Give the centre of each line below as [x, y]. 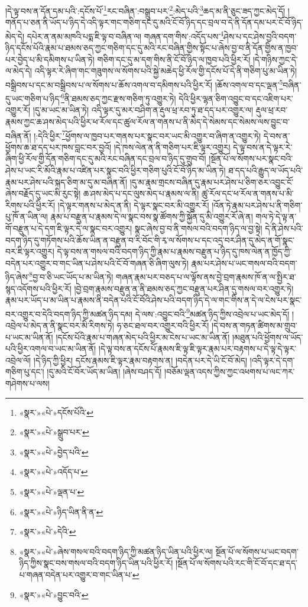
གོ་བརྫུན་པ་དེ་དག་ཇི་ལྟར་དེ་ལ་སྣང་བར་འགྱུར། [69, 228]
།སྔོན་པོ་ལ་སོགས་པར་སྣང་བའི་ [251, 158]
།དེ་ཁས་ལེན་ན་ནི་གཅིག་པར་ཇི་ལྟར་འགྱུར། [172, 147]
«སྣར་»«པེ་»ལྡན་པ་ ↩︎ [52, 491]
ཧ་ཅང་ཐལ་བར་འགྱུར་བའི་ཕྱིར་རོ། [163, 325]
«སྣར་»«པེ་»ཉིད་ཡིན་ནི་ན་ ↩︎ [61, 511]
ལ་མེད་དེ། [19, 71]
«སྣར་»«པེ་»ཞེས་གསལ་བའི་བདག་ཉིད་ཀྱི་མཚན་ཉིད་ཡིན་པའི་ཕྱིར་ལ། [116, 551]
